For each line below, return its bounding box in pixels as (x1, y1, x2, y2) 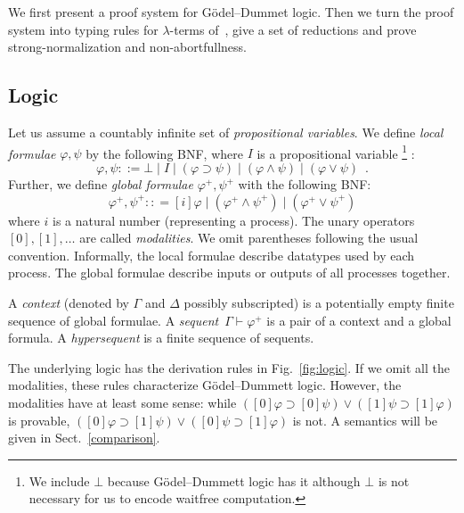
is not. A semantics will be (292, 410, 438, 429)
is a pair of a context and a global (266, 310, 452, 329)
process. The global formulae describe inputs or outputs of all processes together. (8, 263, 451, 282)
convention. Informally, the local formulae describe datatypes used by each (8, 245, 415, 264)
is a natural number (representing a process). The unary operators (52, 211, 415, 229)
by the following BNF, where (85, 144, 243, 162)
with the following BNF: (238, 175, 371, 194)
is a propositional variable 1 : (256, 141, 415, 162)
